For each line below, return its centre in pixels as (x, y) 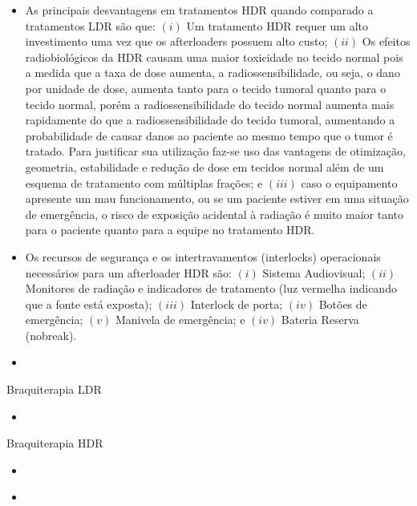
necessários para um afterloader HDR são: (128, 272)
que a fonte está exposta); (89, 304)
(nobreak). (51, 335)
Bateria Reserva (320, 320)
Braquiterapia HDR (55, 443)
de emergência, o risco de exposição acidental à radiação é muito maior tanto (214, 214)
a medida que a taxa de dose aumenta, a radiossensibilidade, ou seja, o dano (213, 73)
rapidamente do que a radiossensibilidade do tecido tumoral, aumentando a (210, 120)
